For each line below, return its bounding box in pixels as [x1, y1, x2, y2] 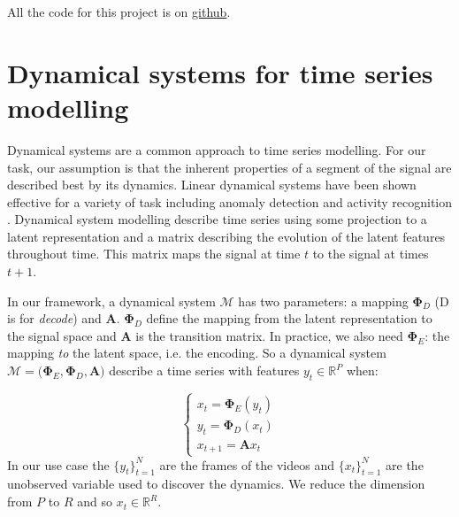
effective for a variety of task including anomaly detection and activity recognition [7, 192, 453, 211]
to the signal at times [312, 244, 429, 263]
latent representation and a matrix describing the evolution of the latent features [7, 227, 446, 245]
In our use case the [7, 455, 110, 474]
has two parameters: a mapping [238, 291, 409, 310]
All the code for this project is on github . [7, 3, 231, 20]
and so [77, 492, 112, 511]
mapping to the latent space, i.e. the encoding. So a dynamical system [7, 343, 386, 362]
